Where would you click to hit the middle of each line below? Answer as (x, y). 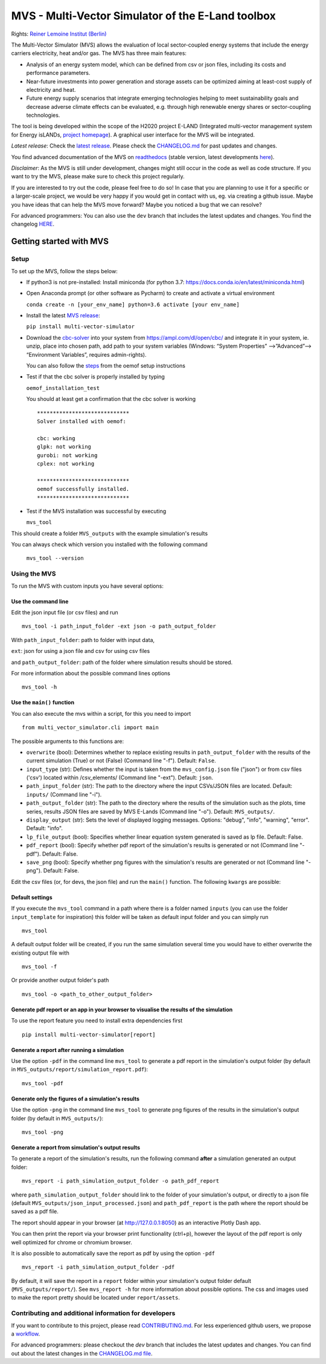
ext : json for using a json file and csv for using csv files (81, 651)
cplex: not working (66, 463)
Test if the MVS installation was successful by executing (96, 511)
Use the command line (40, 601)
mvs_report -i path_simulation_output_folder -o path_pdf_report (121, 1181)
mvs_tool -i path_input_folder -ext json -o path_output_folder (119, 626)
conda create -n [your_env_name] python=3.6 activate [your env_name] (133, 304)
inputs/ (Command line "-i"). (64, 794)
